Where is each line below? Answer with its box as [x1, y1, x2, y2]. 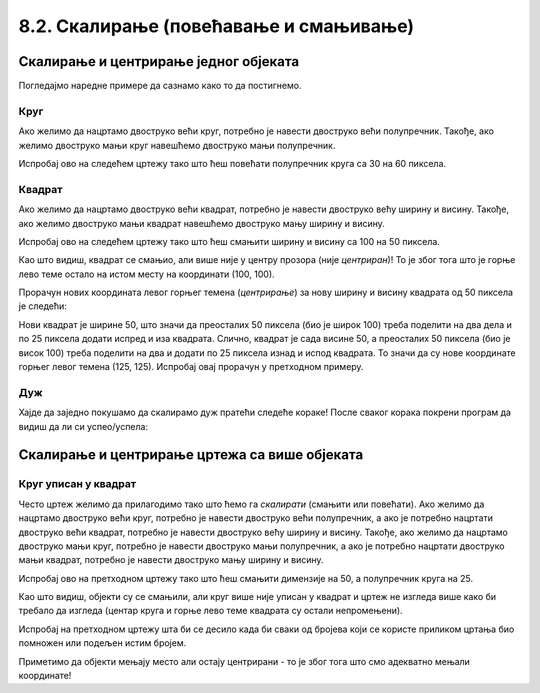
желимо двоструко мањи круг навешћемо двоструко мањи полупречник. [18, 139, 336, 151]
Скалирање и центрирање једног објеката [18, 53, 300, 70]
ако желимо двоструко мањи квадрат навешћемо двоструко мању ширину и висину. [18, 217, 385, 229]
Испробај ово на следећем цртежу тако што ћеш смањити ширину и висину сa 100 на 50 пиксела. [18, 235, 440, 247]
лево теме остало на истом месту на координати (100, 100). [18, 268, 275, 280]
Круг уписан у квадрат [18, 477, 137, 491]
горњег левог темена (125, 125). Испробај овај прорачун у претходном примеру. [18, 361, 364, 373]
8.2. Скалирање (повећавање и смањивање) [18, 15, 415, 37]
